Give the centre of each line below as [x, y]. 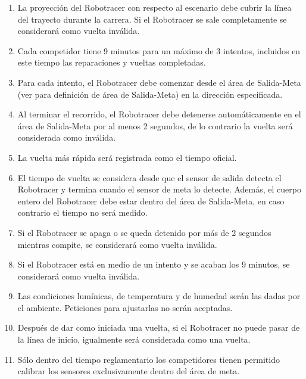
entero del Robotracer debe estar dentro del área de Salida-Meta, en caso [151, 201]
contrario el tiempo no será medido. [82, 212]
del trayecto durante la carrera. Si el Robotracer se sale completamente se [152, 19]
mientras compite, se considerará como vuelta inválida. [117, 244]
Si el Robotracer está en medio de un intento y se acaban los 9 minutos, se [154, 264]
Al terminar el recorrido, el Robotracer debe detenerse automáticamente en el [159, 114]
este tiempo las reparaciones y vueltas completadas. [112, 62]
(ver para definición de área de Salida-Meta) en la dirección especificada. [150, 94]
